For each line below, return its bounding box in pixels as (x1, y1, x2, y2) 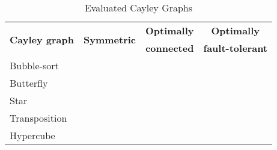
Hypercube (10, 128, 55, 142)
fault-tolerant (203, 41, 267, 55)
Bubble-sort (10, 58, 59, 72)
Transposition (10, 111, 67, 125)
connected (145, 41, 194, 55)
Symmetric (84, 32, 136, 46)
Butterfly (10, 76, 48, 90)
